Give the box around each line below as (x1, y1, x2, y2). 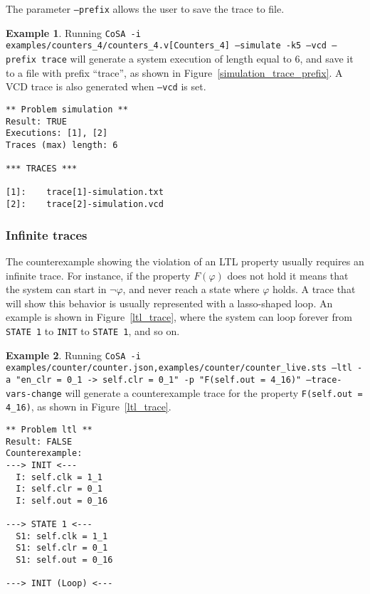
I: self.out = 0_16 (16, 495, 108, 506)
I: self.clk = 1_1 (16, 472, 103, 482)
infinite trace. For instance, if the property (6, 267, 191, 282)
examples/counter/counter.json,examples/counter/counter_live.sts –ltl (6, 363, 352, 373)
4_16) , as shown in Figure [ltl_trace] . (6, 399, 171, 414)
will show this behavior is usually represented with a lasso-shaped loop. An (6, 295, 333, 310)
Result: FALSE (6, 436, 73, 447)
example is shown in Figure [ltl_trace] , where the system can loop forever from (6, 309, 352, 324)
